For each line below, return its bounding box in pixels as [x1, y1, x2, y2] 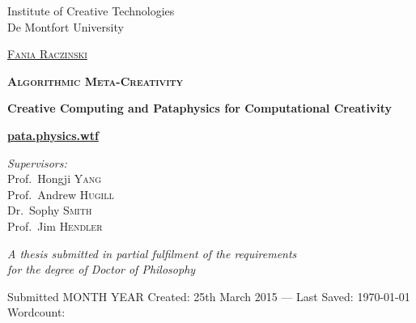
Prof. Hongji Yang [7, 170, 102, 187]
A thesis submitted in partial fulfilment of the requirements [7, 244, 297, 261]
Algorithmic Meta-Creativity [7, 72, 184, 89]
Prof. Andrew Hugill [7, 185, 114, 202]
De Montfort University [7, 18, 124, 35]
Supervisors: [7, 154, 67, 171]
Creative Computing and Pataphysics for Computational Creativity [7, 100, 393, 117]
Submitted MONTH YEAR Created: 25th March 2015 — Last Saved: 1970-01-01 [7, 287, 410, 304]
